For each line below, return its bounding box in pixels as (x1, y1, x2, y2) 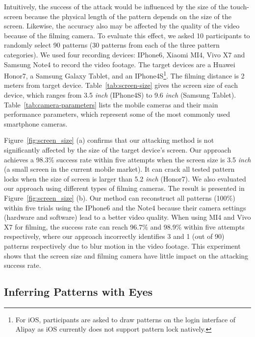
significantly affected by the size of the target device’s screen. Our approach (4, 144, 231, 155)
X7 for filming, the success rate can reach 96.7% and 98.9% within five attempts (4, 221, 245, 232)
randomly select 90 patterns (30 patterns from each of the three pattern (4, 40, 220, 50)
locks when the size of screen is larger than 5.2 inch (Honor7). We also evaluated (4, 173, 246, 183)
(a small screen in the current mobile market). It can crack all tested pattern (4, 164, 235, 174)
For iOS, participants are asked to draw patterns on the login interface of (15, 314, 236, 324)
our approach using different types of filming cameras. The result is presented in (4, 183, 245, 193)
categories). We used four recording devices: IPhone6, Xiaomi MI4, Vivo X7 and (4, 49, 245, 59)
